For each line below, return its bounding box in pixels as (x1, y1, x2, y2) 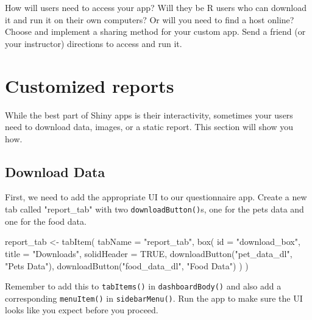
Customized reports (5, 73, 174, 98)
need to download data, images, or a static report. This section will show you (5, 120, 293, 133)
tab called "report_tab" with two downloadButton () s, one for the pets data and (5, 203, 304, 216)
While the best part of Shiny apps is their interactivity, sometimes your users (5, 108, 293, 121)
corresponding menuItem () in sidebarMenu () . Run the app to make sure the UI (5, 291, 303, 304)
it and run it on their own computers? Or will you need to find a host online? (5, 13, 294, 26)
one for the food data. (5, 214, 87, 227)
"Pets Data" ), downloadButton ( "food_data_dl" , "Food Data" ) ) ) (5, 259, 249, 272)
